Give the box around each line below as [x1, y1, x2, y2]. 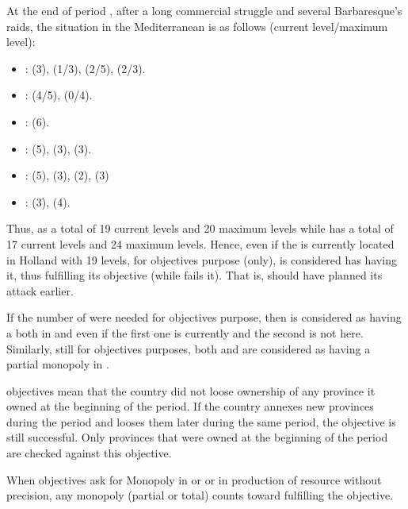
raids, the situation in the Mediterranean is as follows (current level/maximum [6, 17, 388, 34]
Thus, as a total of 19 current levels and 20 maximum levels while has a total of [6, 220, 394, 237]
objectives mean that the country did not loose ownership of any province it [6, 382, 376, 399]
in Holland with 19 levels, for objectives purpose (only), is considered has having [6, 251, 397, 268]
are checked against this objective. [6, 445, 172, 461]
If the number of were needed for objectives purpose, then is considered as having [6, 309, 402, 326]
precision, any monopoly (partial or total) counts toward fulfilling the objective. [6, 487, 394, 503]
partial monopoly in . [6, 356, 109, 372]
